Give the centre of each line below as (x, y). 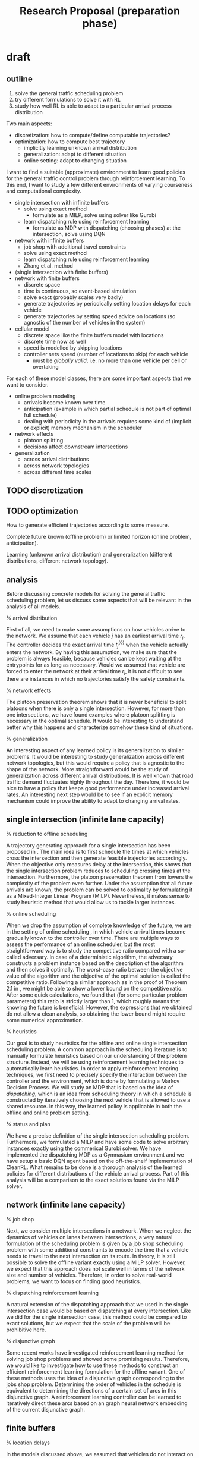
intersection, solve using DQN (69, 234)
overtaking (46, 367)
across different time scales (58, 472)
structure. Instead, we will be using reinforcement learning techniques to (95, 1062)
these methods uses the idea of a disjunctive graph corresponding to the (95, 1378)
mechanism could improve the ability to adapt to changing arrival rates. (93, 801)
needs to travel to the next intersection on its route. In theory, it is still (91, 1256)
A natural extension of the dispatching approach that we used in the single (97, 1304)
